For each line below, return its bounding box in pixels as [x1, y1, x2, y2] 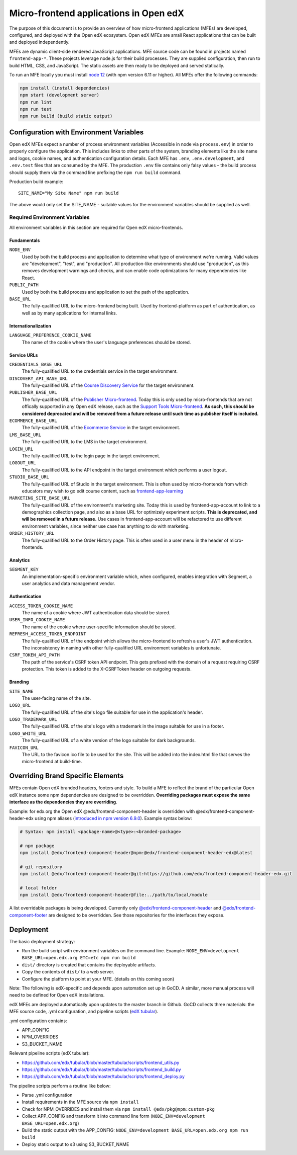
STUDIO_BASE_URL [9, 474, 50, 480]
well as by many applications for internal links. [22, 310, 117, 316]
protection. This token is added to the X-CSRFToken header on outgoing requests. [22, 666, 192, 672]
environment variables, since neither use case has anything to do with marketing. [22, 523, 190, 529]
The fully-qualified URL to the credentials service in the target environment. [22, 368, 178, 374]
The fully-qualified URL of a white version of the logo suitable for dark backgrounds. [22, 737, 196, 744]
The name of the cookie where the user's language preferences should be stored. [22, 339, 191, 345]
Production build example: [9, 179, 64, 185]
